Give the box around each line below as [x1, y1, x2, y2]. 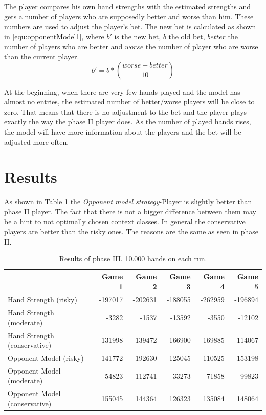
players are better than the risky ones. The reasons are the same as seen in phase [4, 226, 259, 237]
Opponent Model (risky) [8, 352, 84, 363]
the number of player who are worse [145, 41, 258, 52]
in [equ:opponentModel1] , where [4, 31, 104, 41]
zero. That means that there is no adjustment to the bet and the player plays [4, 106, 247, 117]
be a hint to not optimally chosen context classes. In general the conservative [4, 216, 246, 227]
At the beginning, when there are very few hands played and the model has [4, 86, 240, 97]
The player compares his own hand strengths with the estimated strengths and [4, 1, 251, 11]
